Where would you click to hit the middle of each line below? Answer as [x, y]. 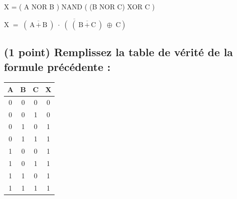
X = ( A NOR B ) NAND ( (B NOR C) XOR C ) [79, 6]
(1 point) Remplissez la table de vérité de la [118, 52]
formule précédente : [57, 66]
